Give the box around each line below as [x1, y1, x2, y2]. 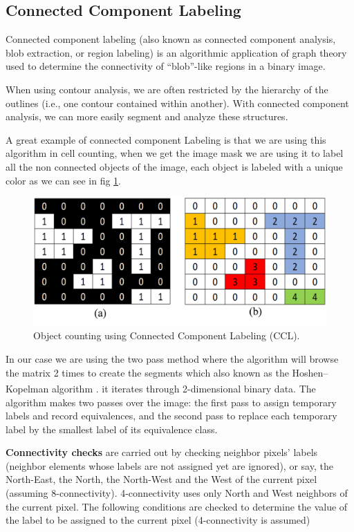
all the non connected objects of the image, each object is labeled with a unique [6, 159, 343, 173]
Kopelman [6, 381, 49, 395]
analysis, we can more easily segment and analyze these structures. [6, 109, 288, 124]
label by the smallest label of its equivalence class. [6, 421, 218, 436]
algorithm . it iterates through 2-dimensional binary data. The [51, 381, 316, 395]
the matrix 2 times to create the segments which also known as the [6, 365, 289, 379]
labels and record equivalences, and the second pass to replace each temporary [6, 408, 337, 423]
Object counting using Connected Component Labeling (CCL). [33, 328, 300, 343]
